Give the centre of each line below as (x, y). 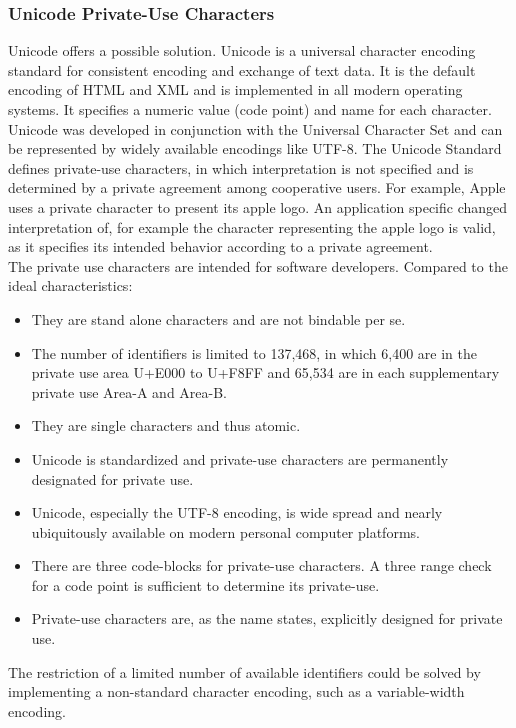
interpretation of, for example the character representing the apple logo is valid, (252, 226)
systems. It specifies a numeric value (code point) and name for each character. (250, 109)
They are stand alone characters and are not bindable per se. (218, 318)
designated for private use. (112, 478)
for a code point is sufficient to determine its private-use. (205, 584)
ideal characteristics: (70, 285)
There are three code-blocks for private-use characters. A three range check (261, 565)
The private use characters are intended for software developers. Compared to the (258, 265)
